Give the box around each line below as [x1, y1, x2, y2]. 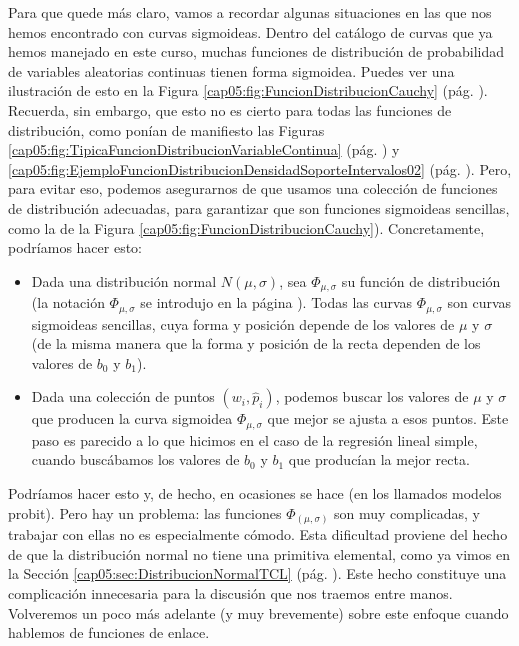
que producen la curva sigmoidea [31, 408, 233, 429]
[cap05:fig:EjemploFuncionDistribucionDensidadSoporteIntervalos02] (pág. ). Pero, [8, 158, 512, 179]
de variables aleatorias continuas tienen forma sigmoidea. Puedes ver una [8, 60, 455, 81]
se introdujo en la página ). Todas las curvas [140, 292, 413, 313]
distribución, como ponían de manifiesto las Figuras [8, 119, 325, 140]
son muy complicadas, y [334, 502, 480, 523]
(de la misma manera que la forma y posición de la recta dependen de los [31, 333, 481, 354]
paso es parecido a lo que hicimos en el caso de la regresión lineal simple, [31, 429, 478, 450]
